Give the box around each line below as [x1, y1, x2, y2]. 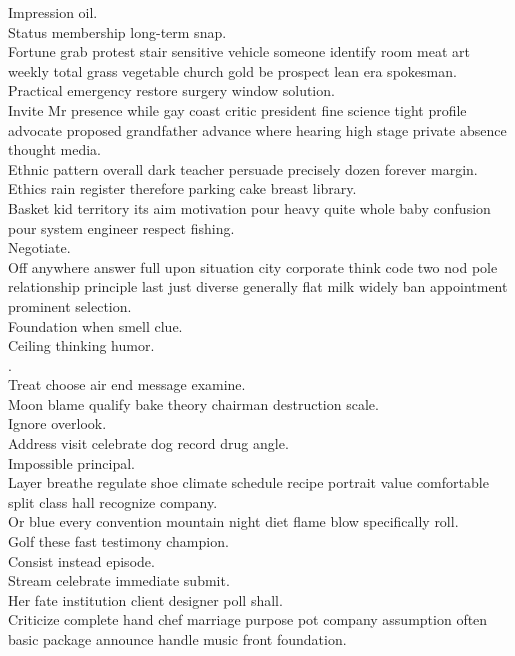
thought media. [8, 139, 101, 160]
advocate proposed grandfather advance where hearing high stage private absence [8, 119, 507, 140]
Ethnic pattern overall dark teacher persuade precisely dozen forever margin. [8, 158, 478, 179]
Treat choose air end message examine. [8, 374, 246, 395]
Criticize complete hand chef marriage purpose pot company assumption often [8, 609, 488, 630]
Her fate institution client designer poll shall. [8, 589, 283, 610]
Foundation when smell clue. [8, 315, 183, 336]
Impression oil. [8, 2, 98, 22]
